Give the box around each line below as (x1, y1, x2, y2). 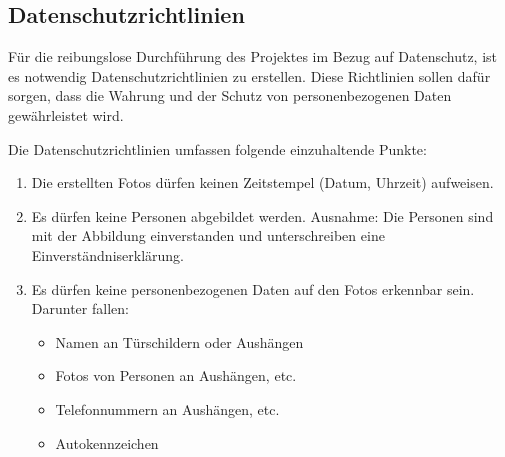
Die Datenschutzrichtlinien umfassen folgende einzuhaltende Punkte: (8, 138, 427, 159)
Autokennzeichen (55, 432, 159, 453)
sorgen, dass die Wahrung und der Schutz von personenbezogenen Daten (8, 85, 452, 106)
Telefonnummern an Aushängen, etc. (55, 398, 280, 419)
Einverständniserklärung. (31, 244, 184, 265)
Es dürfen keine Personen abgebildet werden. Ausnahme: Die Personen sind (31, 205, 494, 226)
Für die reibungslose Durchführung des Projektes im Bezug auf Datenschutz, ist (8, 46, 498, 67)
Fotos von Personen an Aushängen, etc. (55, 365, 297, 386)
